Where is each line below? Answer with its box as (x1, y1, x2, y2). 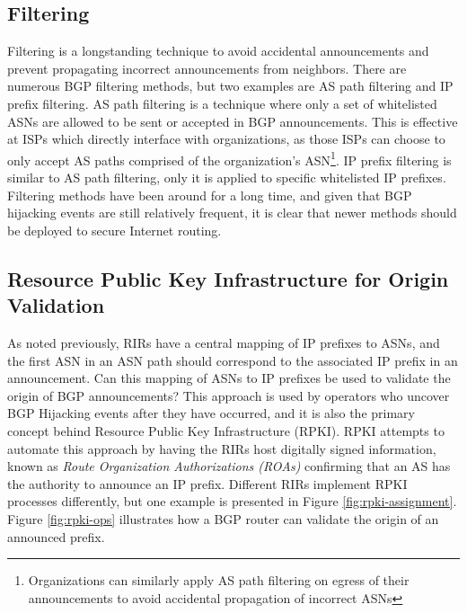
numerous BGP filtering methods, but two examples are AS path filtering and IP (7, 76, 454, 95)
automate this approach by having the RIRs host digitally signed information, (7, 439, 436, 458)
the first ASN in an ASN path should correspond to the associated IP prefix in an (7, 351, 458, 369)
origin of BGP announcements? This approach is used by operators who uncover (7, 386, 450, 404)
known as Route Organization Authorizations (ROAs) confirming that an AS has (7, 457, 451, 475)
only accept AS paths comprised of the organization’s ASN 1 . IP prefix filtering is (7, 147, 452, 169)
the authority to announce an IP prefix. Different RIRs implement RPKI (7, 474, 408, 493)
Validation (7, 291, 105, 319)
